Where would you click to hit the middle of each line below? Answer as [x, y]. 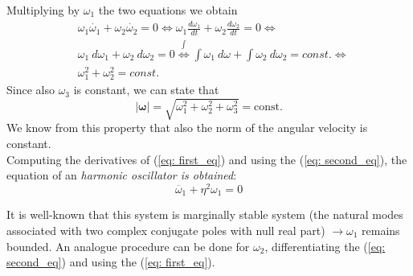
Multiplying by [43, 10]
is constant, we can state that [146, 90]
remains [381, 230]
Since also [31, 90]
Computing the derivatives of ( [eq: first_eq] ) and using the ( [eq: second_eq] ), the [207, 159]
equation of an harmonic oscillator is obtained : [122, 175]
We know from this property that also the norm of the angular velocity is [187, 128]
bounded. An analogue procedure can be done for [128, 246]
